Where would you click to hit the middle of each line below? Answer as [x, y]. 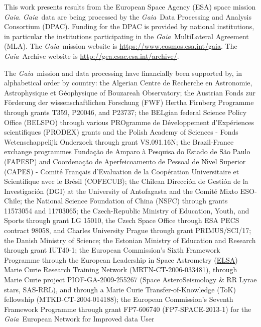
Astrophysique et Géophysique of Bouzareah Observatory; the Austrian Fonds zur [130, 92]
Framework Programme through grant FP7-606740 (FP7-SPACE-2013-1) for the [128, 309]
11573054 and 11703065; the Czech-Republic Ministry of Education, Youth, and [127, 210]
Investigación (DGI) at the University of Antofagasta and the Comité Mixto [121, 191]
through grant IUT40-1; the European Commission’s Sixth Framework [112, 250]
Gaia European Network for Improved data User [79, 319]
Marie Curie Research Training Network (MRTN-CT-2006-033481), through [121, 269]
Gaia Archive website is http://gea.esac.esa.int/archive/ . [92, 56]
